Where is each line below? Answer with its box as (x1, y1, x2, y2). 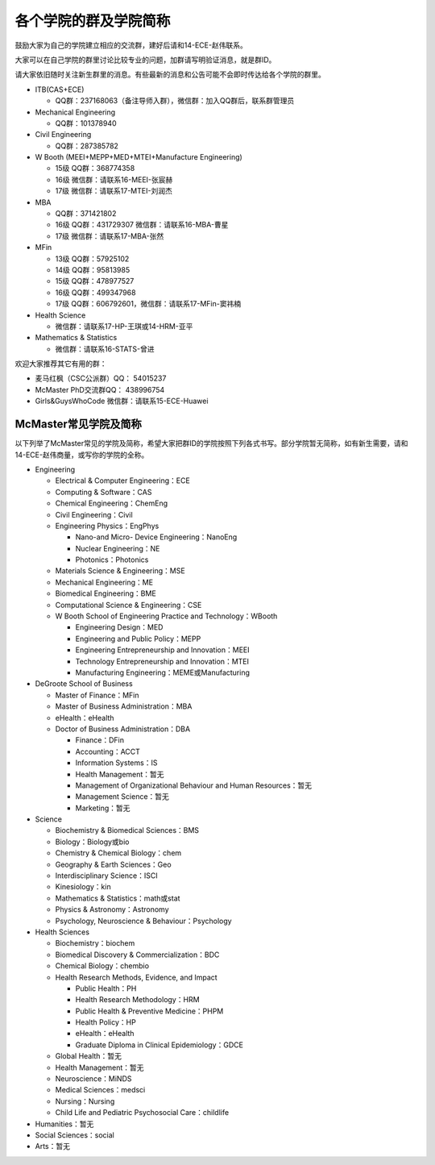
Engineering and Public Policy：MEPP (75, 634, 201, 643)
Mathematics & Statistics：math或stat (55, 893, 180, 903)
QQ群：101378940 (55, 118, 117, 128)
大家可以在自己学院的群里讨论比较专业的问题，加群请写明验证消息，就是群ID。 (14, 55, 276, 64)
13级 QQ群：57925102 (55, 254, 130, 264)
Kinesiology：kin (55, 882, 112, 892)
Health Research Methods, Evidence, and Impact (55, 972, 217, 982)
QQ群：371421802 (55, 209, 117, 218)
